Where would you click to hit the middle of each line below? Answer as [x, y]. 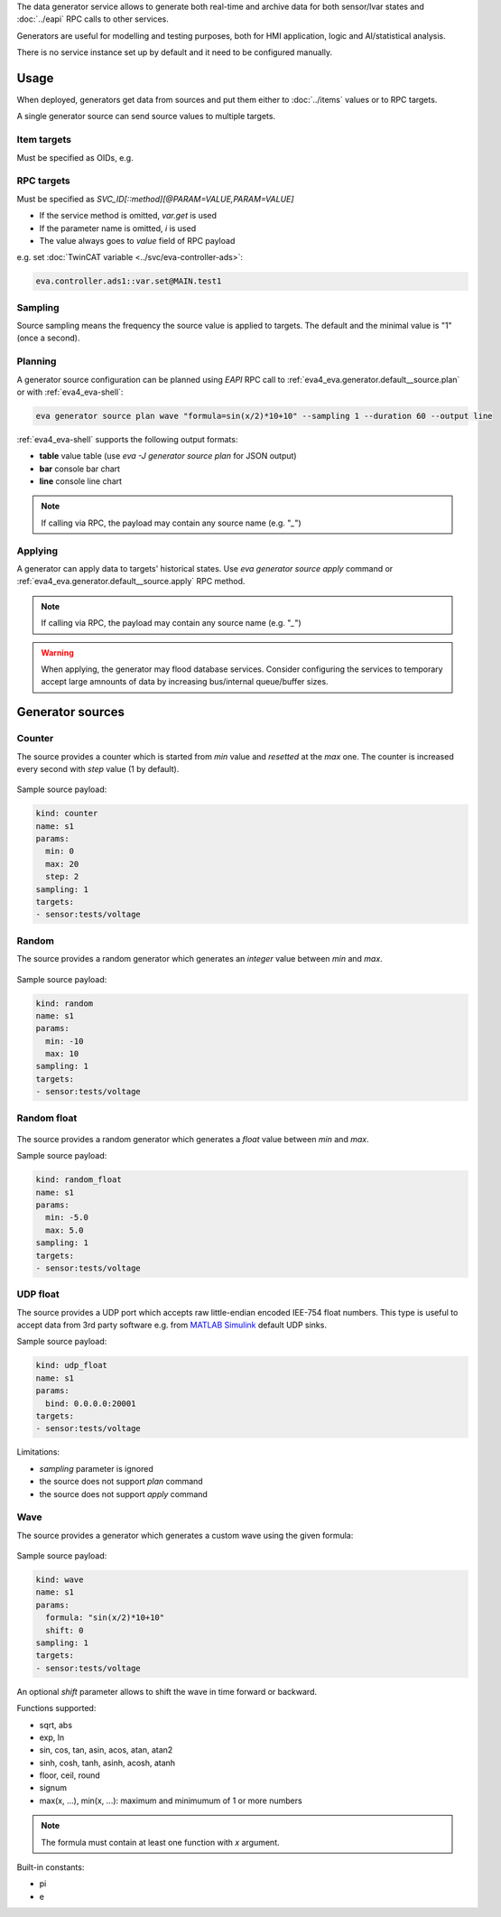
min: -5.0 [67, 1218]
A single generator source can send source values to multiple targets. [146, 116]
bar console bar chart [80, 469]
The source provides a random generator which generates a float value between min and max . [193, 1139]
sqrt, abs [56, 1725]
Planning [37, 361]
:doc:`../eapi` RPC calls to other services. [93, 19]
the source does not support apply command [123, 1494]
